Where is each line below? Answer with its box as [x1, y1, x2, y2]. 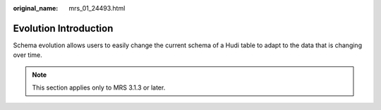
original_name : [13, 4, 59, 12]
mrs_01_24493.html [68, 4, 126, 12]
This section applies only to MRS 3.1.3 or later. [32, 83, 166, 92]
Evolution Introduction [13, 22, 114, 35]
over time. [13, 51, 42, 59]
